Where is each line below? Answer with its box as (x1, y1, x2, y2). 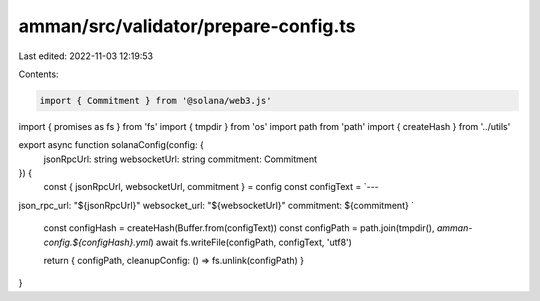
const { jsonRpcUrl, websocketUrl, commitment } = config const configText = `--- (43, 181, 379, 193)
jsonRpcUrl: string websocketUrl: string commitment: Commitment (43, 153, 318, 165)
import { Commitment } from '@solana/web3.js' (39, 95, 272, 106)
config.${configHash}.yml (43, 236, 151, 248)
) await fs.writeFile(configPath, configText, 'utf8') (150, 236, 352, 248)
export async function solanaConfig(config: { (18, 139, 205, 151)
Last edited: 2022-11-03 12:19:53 (18, 50, 154, 62)
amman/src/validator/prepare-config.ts (18, 15, 356, 37)
